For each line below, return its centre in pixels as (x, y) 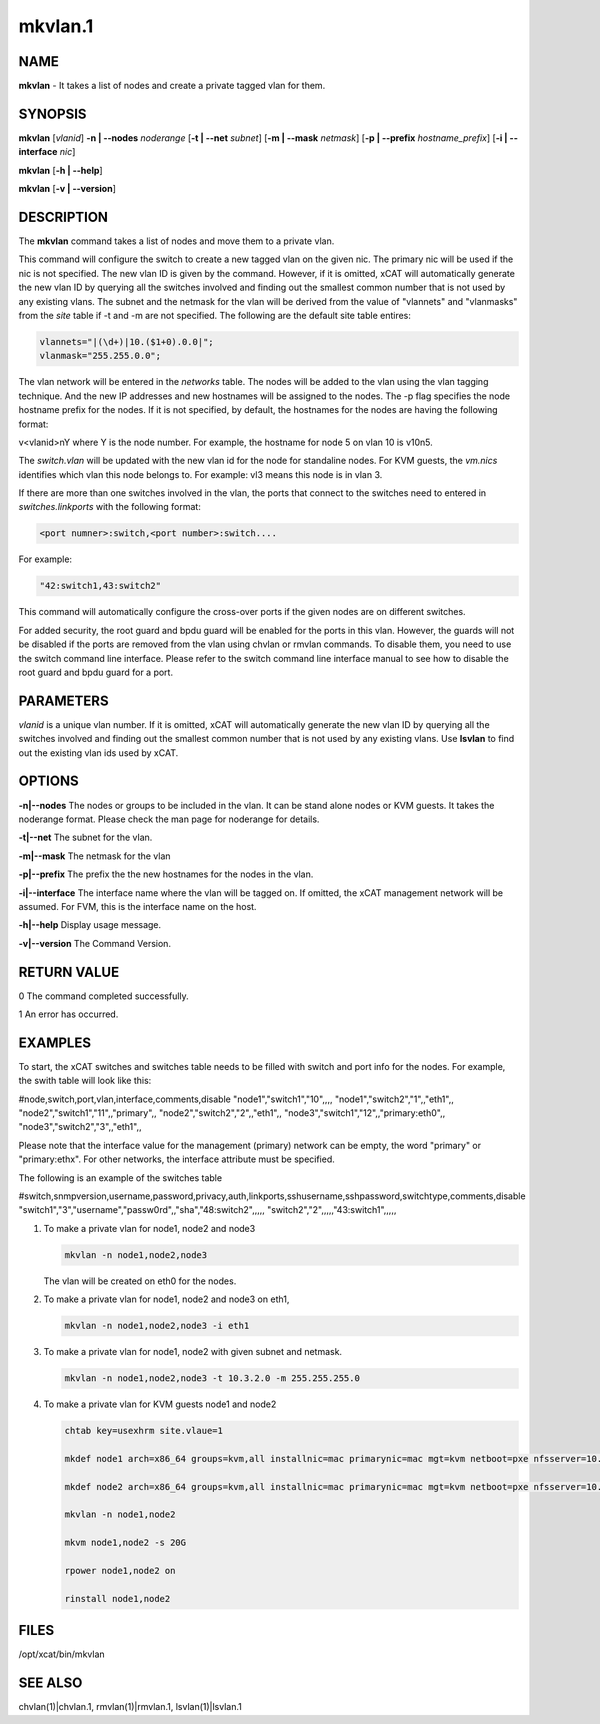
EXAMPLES (55, 1042)
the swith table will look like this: (85, 1081)
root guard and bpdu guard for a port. (96, 672)
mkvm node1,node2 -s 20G (125, 1543)
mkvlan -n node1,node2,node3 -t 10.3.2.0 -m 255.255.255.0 (212, 1378)
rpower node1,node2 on (120, 1570)
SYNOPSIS (52, 113)
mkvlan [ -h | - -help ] (61, 170)
